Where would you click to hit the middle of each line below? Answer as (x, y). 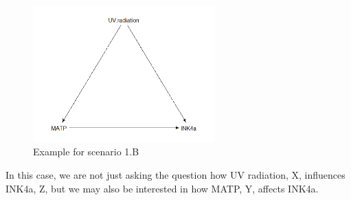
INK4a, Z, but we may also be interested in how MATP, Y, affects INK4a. (162, 188)
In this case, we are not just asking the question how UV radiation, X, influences (175, 174)
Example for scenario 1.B (86, 152)
